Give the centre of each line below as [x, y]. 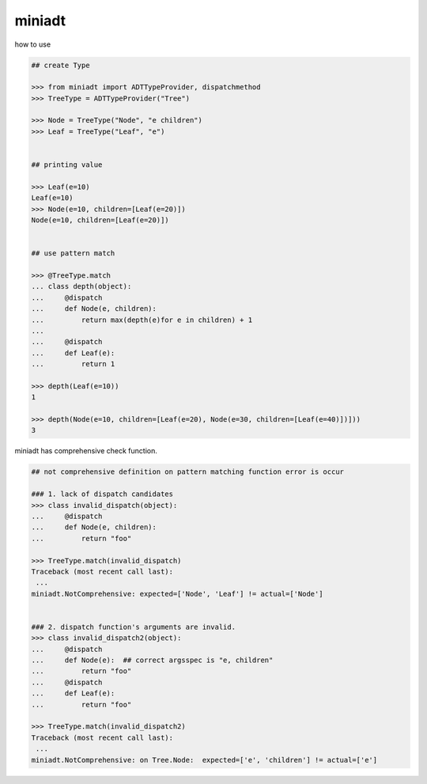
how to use [33, 44]
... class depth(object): [81, 286]
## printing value [67, 165]
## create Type [60, 65]
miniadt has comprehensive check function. [86, 451]
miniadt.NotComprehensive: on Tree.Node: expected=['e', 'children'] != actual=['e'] [204, 760]
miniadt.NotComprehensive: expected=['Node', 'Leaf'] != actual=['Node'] [177, 594]
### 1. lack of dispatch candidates [102, 494]
